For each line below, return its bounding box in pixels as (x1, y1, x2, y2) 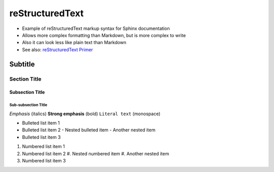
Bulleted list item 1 (22, 120, 60, 126)
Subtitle (9, 60, 35, 68)
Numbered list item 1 (22, 144, 65, 150)
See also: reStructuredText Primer (22, 46, 93, 53)
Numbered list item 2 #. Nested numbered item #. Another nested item (22, 150, 169, 157)
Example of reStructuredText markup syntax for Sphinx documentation (22, 25, 170, 31)
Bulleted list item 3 (22, 134, 61, 140)
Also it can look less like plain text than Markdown (22, 40, 127, 46)
